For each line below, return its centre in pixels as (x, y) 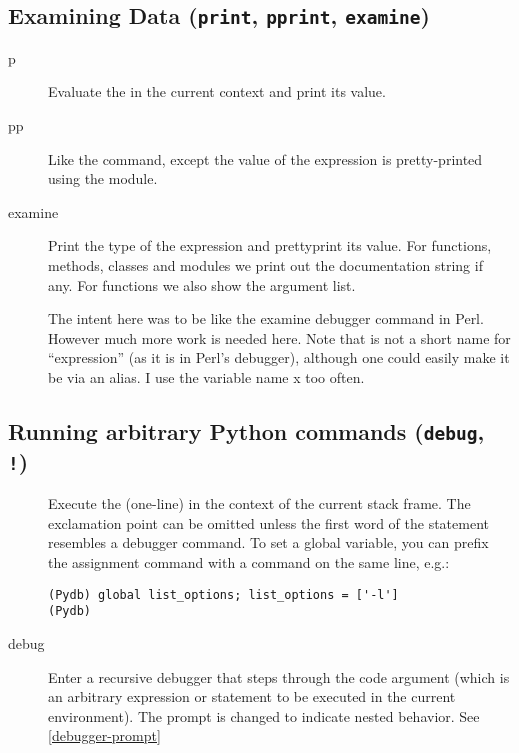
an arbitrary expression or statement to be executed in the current (252, 696)
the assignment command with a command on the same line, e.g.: (249, 562)
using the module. (103, 178)
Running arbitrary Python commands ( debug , (246, 430)
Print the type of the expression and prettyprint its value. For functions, (270, 245)
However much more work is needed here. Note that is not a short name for (279, 337)
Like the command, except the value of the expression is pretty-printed (265, 158)
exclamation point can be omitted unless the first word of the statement (268, 522)
